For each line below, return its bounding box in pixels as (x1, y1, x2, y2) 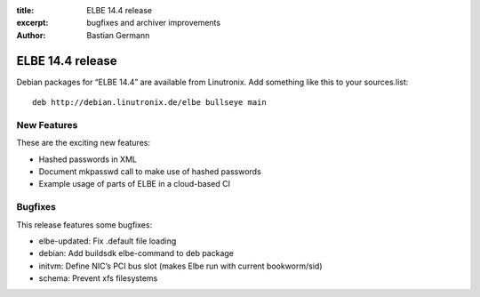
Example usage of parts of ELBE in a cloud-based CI (38, 179, 231, 189)
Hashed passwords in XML (38, 154, 138, 165)
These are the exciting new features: (16, 138, 151, 148)
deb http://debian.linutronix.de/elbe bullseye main (32, 98, 267, 108)
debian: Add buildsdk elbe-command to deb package (38, 248, 235, 259)
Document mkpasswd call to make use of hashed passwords (38, 166, 261, 177)
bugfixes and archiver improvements (86, 18, 221, 28)
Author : (16, 29, 46, 40)
